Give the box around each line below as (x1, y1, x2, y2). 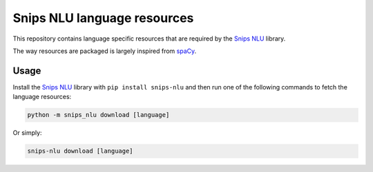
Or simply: (12, 129, 42, 137)
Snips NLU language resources (12, 10, 194, 25)
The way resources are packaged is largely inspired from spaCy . (12, 47, 197, 55)
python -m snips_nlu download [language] (27, 111, 170, 119)
